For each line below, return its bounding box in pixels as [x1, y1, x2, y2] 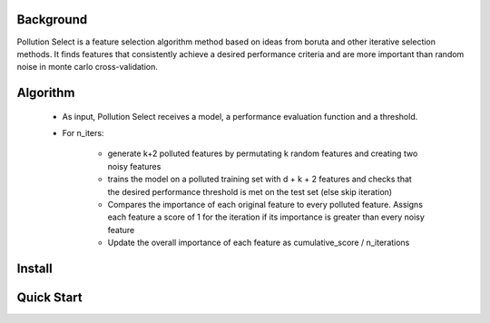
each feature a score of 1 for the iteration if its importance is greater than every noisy [107, 211, 426, 222]
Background [16, 12, 88, 27]
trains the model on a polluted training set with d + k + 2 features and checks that [107, 173, 412, 185]
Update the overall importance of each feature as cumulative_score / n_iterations [107, 237, 410, 249]
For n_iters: [62, 128, 104, 139]
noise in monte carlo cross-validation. [16, 62, 159, 73]
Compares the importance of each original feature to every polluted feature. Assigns [107, 200, 424, 210]
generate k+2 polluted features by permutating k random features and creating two [107, 148, 418, 159]
